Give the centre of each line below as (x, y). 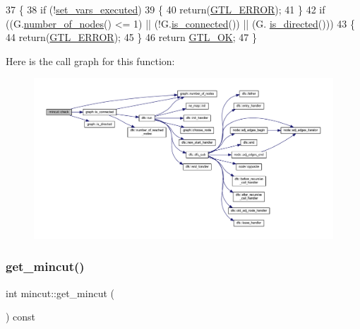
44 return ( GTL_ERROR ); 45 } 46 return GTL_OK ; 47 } (131, 37)
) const (21, 317)
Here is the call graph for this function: (90, 60)
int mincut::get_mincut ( (60, 293)
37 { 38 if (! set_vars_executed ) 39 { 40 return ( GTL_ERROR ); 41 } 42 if (166, 9)
